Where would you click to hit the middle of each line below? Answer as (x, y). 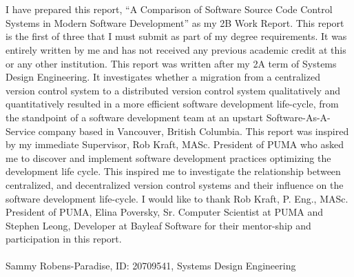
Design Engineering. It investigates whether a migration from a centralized (163, 77)
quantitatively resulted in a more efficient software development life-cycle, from (172, 104)
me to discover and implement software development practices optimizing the (168, 157)
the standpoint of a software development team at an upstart (135, 117)
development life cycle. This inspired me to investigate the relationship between (173, 171)
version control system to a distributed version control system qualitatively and (173, 90)
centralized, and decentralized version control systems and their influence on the (175, 184)
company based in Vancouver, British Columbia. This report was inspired (194, 131)
